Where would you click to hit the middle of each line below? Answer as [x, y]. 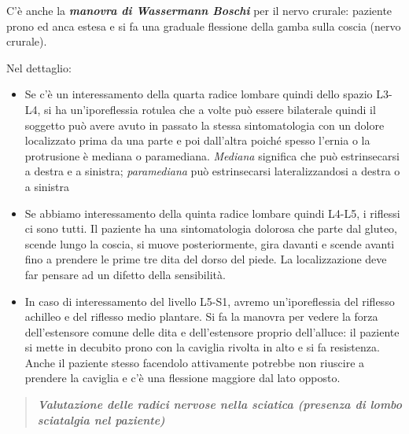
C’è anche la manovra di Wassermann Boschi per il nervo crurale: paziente [199, 10]
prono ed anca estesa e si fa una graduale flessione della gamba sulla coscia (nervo [204, 26]
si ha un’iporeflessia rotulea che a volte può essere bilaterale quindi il [210, 109]
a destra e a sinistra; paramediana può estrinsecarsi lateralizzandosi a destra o [212, 171]
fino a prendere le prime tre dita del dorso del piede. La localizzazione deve [206, 259]
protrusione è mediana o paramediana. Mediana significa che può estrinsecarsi [212, 155]
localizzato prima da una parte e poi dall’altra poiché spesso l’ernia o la [197, 140]
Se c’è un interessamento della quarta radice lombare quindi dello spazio [199, 94]
